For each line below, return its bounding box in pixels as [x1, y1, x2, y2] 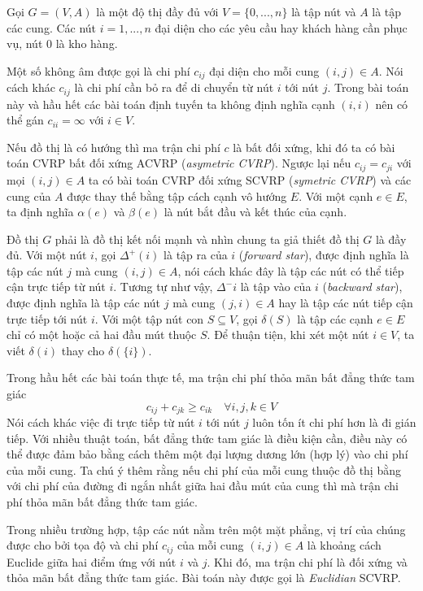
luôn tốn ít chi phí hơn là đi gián [252, 414, 416, 431]
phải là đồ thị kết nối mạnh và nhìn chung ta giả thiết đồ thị [55, 230, 360, 247]
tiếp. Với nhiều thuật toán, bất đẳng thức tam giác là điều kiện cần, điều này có [7, 429, 408, 446]
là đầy [375, 230, 407, 247]
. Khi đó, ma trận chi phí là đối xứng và [207, 553, 408, 570]
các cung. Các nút [7, 19, 97, 36]
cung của [7, 187, 51, 204]
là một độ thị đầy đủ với [96, 3, 219, 20]
